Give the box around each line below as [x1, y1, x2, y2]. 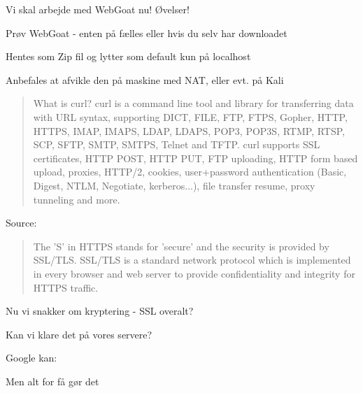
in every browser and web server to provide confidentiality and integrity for [33, 266, 355, 280]
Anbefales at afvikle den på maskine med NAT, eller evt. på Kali [6, 72, 284, 87]
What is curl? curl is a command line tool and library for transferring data [33, 96, 354, 110]
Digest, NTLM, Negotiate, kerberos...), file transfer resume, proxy [33, 178, 315, 192]
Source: [6, 215, 37, 230]
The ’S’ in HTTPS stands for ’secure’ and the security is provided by [33, 238, 329, 253]
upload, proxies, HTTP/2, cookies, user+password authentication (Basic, [33, 164, 347, 179]
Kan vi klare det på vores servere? [6, 327, 152, 341]
